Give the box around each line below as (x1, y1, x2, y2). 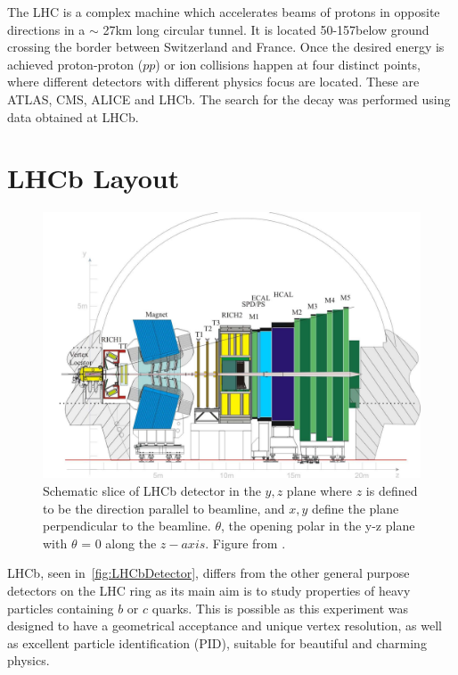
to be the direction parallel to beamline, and (43, 498, 285, 517)
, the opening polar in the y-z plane (220, 516, 415, 535)
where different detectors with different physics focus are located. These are (7, 72, 420, 91)
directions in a (7, 20, 86, 38)
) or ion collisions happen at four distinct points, (155, 54, 421, 73)
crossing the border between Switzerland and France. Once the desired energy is (7, 37, 445, 56)
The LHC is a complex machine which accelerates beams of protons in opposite (7, 3, 440, 21)
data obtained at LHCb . (7, 107, 139, 126)
